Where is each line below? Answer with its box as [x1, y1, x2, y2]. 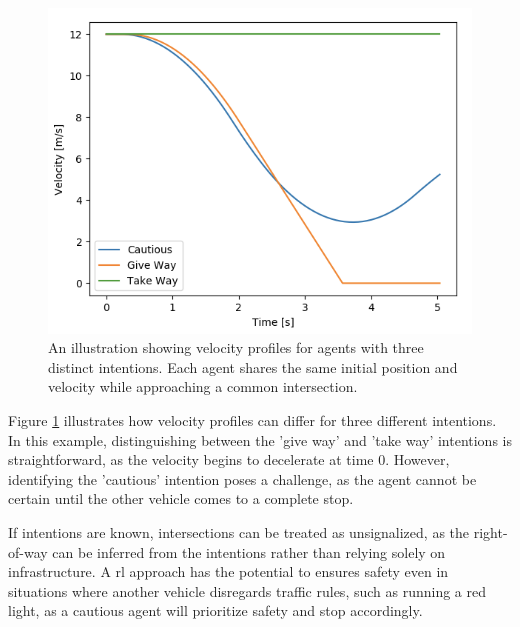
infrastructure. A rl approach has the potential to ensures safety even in [8, 561, 449, 582]
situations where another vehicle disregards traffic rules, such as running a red [8, 580, 487, 601]
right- [473, 521, 508, 542]
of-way [8, 541, 48, 562]
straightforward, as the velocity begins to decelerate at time [8, 449, 374, 470]
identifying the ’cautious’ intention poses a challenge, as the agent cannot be [8, 468, 477, 489]
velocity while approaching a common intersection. [48, 376, 358, 397]
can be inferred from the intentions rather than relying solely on [52, 541, 446, 562]
